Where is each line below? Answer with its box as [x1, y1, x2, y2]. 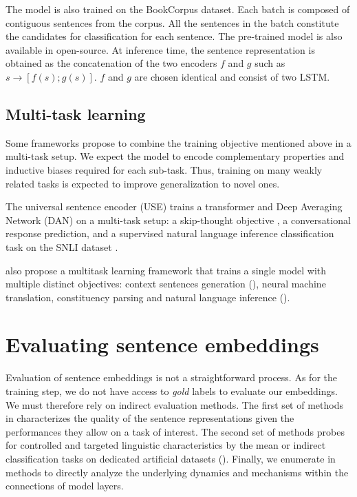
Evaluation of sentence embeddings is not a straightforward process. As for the [6, 370, 337, 385]
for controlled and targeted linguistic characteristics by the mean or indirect [6, 438, 326, 452]
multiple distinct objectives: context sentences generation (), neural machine [6, 276, 326, 291]
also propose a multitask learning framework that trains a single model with [6, 263, 327, 277]
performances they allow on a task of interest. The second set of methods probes [6, 424, 345, 438]
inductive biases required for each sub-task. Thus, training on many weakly [6, 162, 323, 176]
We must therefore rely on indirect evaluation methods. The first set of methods [6, 397, 343, 412]
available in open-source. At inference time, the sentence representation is [6, 42, 315, 57]
